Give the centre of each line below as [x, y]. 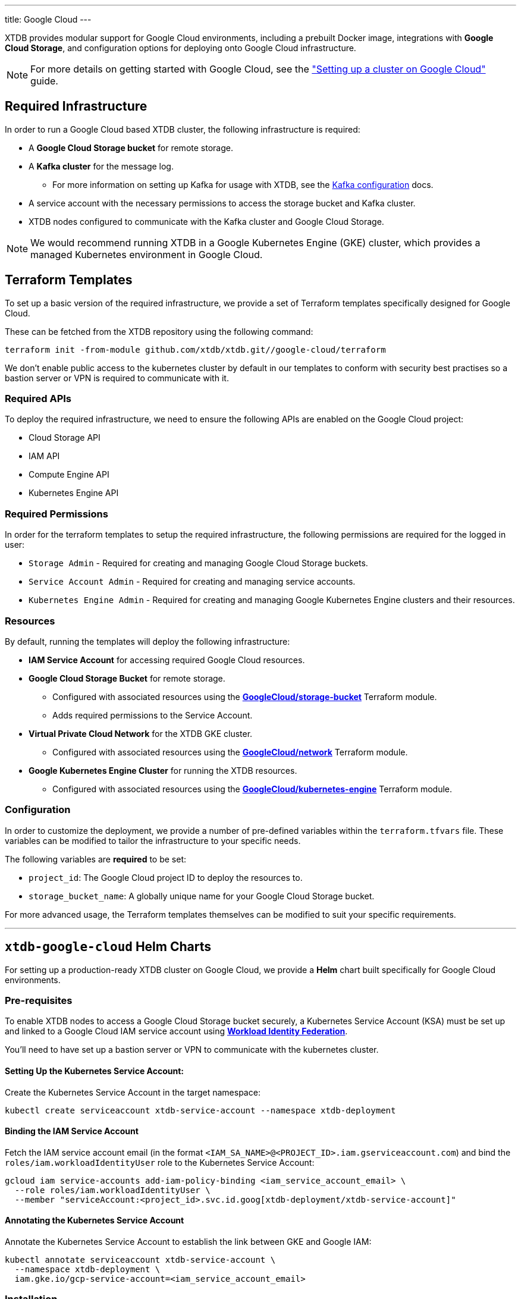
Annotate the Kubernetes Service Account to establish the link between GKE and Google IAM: [188, 1241]
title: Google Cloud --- [48, 19]
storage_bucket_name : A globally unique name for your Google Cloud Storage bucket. [202, 896]
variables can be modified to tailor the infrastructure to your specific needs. [153, 840]
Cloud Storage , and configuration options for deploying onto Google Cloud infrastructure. [181, 48]
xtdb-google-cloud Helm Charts [108, 947]
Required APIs [38, 399]
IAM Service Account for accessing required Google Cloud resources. [167, 660]
